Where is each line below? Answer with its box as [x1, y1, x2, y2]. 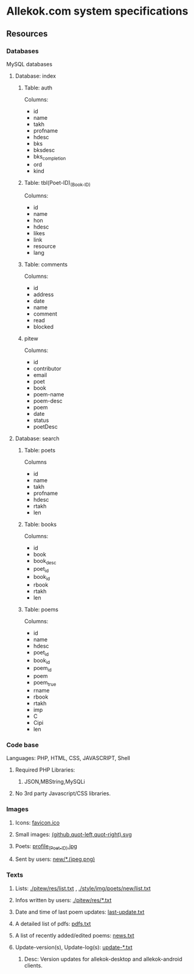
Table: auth [24, 84, 53, 91]
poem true [33, 679, 57, 688]
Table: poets [24, 447, 56, 454]
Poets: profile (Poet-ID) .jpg [15, 842, 77, 851]
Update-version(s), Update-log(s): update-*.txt [15, 944, 133, 951]
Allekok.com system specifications [6, 4, 189, 18]
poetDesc [33, 423, 58, 430]
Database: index [15, 72, 57, 80]
